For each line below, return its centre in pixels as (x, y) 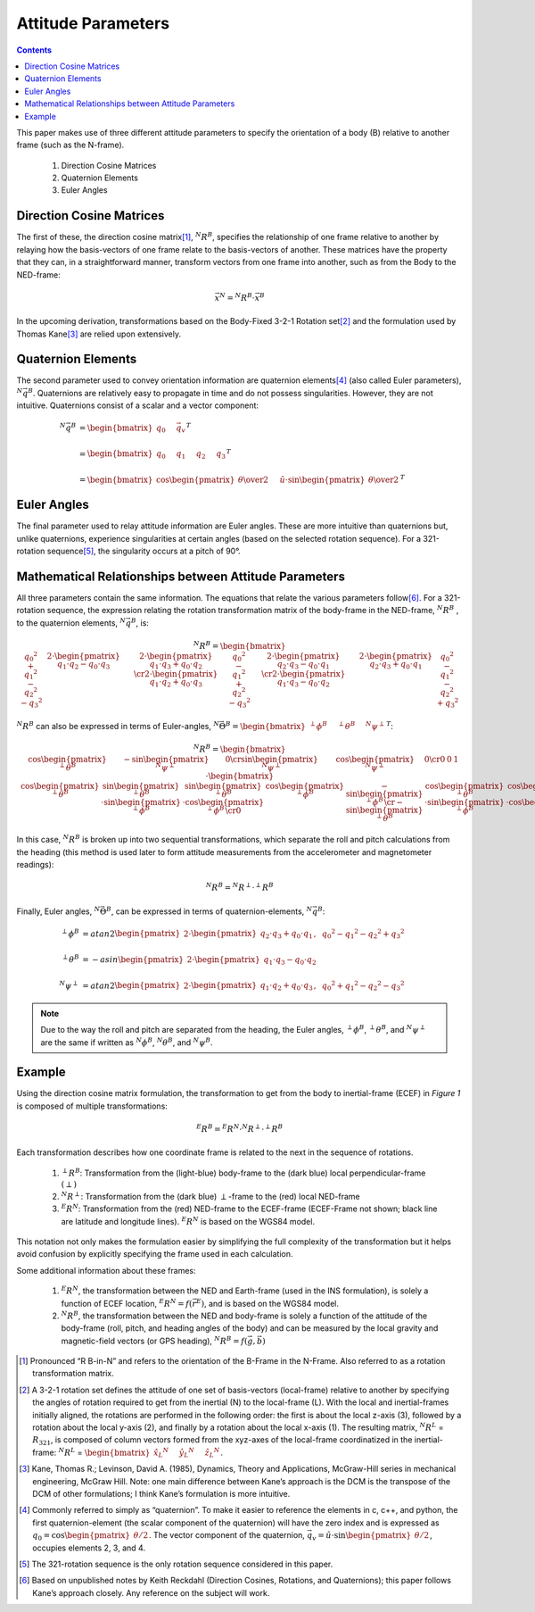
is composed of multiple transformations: (92, 1106)
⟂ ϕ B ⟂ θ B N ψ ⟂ (347, 726)
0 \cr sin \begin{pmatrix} (272, 759)
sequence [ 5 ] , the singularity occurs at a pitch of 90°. (144, 551)
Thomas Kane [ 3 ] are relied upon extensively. (99, 334)
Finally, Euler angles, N (58, 910)
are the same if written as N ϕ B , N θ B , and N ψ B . (127, 1042)
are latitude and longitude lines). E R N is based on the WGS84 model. (188, 1221)
